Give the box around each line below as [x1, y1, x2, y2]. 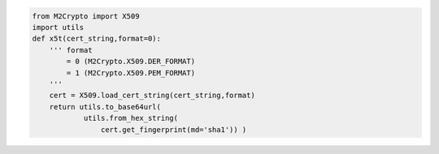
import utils [32, 23, 85, 32]
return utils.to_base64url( [49, 102, 162, 111]
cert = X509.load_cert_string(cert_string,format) [49, 91, 255, 101]
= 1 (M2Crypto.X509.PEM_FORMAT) [66, 68, 195, 77]
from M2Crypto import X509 [32, 11, 140, 20]
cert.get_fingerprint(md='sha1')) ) [100, 125, 247, 134]
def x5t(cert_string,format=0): [32, 34, 162, 44]
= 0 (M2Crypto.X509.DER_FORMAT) [66, 57, 195, 66]
